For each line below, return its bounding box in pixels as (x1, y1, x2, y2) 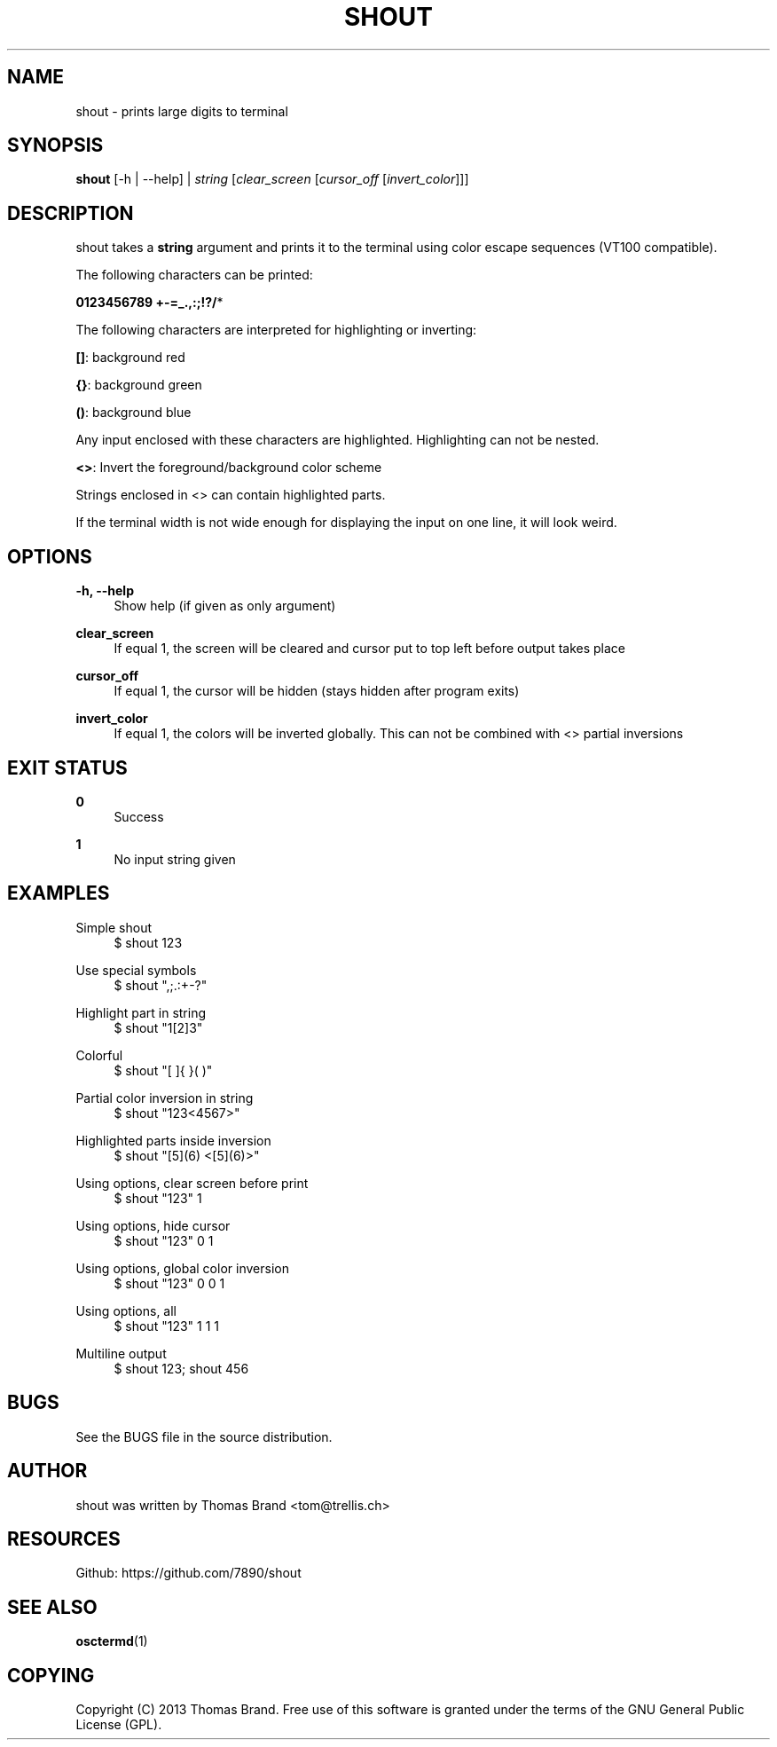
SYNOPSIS (7, 134, 104, 157)
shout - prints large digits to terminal (75, 103, 288, 119)
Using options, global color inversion (75, 1260, 289, 1276)
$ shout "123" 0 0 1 (114, 1275, 225, 1291)
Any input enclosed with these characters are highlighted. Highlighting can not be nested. (75, 432, 600, 448)
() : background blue (75, 405, 192, 421)
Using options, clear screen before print (75, 1175, 309, 1191)
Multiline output (75, 1345, 167, 1361)
